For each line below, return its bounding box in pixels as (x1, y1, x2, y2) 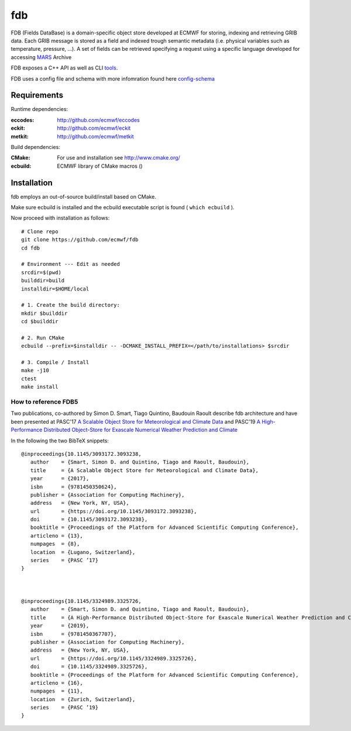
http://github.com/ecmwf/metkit (57, 133, 134, 140)
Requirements (11, 91, 64, 101)
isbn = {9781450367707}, (30, 630, 117, 637)
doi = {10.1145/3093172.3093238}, (30, 516, 148, 523)
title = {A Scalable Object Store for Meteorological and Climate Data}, (30, 467, 259, 473)
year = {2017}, (30, 475, 90, 482)
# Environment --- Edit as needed (21, 261, 120, 268)
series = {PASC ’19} (30, 704, 99, 711)
